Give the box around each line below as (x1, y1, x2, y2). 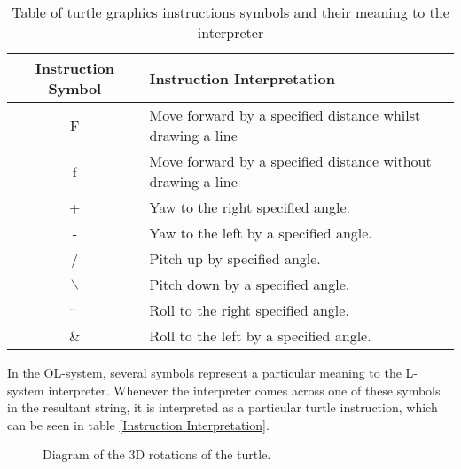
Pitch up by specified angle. (149, 248, 321, 269)
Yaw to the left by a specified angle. (149, 223, 372, 243)
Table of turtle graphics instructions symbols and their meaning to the (12, 2, 449, 22)
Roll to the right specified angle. (149, 300, 349, 320)
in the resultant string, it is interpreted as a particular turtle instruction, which (7, 398, 438, 417)
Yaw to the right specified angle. (149, 197, 350, 217)
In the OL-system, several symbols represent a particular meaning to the (7, 363, 402, 381)
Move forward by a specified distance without (149, 151, 432, 171)
